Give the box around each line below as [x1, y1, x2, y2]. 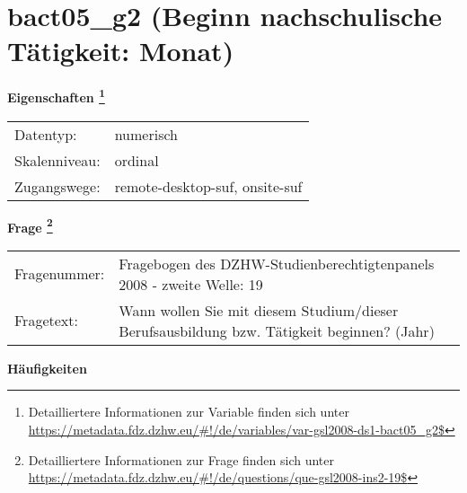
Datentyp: [14, 123, 77, 145]
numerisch [114, 123, 178, 145]
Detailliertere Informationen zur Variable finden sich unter [28, 402, 349, 421]
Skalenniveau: [14, 149, 101, 171]
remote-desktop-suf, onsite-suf [114, 175, 303, 197]
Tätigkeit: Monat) [7, 32, 234, 69]
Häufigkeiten [7, 358, 87, 377]
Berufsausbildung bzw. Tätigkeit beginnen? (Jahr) [119, 320, 435, 341]
